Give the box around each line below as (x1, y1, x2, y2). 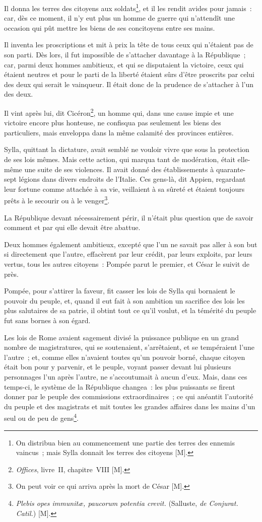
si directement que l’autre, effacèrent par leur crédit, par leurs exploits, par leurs (4, 249, 252, 259)
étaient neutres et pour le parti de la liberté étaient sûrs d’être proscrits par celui (4, 69, 254, 80)
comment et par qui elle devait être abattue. (4, 222, 141, 233)
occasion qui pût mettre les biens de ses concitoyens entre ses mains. (4, 22, 215, 33)
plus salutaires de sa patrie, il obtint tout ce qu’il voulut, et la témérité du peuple (4, 305, 256, 316)
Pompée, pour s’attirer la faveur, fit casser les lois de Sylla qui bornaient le (4, 285, 235, 296)
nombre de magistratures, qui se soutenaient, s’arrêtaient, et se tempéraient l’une (4, 342, 254, 352)
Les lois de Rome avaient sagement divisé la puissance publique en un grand (4, 332, 239, 342)
